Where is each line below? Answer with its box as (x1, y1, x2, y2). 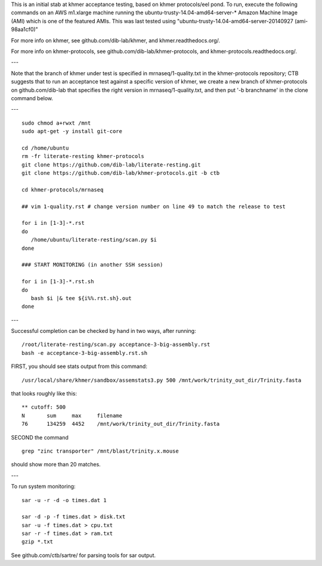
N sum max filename (21, 412, 122, 419)
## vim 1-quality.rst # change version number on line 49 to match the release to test (21, 203, 286, 210)
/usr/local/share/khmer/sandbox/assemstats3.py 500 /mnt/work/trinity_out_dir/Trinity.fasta (21, 376, 302, 383)
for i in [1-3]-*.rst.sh (21, 278, 94, 285)
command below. (11, 94, 54, 101)
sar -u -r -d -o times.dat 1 (21, 497, 107, 503)
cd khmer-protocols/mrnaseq (21, 186, 104, 193)
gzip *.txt (21, 539, 54, 545)
